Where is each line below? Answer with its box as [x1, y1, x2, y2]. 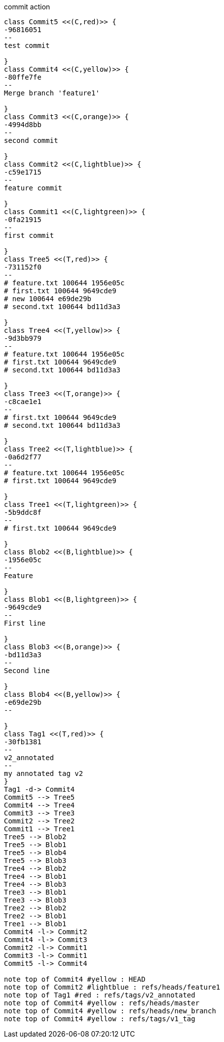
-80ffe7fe [4, 73, 41, 81]
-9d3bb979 [4, 334, 41, 342]
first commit [4, 231, 54, 239]
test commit [4, 42, 50, 49]
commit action [4, 2, 50, 11]
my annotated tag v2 [4, 770, 83, 777]
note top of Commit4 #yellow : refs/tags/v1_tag [4, 1015, 195, 1023]
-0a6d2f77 [4, 453, 41, 461]
